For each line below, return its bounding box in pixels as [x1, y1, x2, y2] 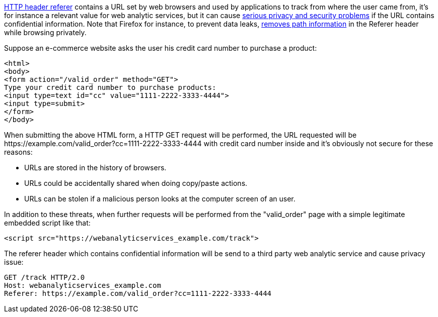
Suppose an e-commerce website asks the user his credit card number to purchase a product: [4, 44, 317, 52]
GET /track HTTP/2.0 [4, 273, 85, 281]
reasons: [4, 148, 33, 156]
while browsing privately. [4, 28, 87, 37]
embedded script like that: [4, 219, 91, 227]
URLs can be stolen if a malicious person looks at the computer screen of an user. [24, 194, 296, 203]
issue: [4, 258, 24, 266]
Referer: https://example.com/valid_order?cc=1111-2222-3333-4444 [4, 289, 272, 297]
